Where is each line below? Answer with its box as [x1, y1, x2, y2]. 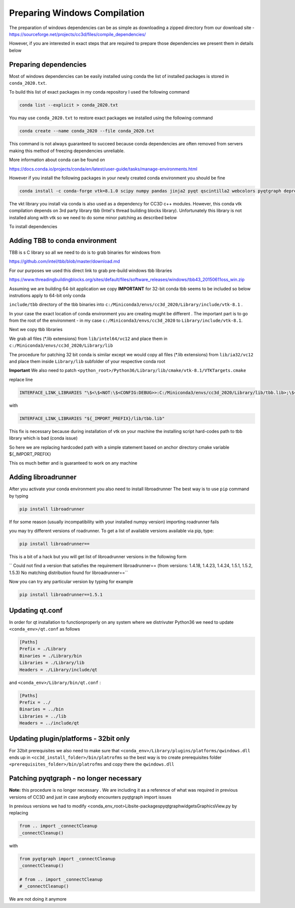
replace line [9, 376, 33, 382]
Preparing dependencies [9, 60, 87, 68]
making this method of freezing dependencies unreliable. [9, 148, 125, 154]
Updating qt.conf [9, 606, 63, 614]
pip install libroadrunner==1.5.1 [19, 592, 103, 598]
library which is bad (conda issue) [9, 435, 78, 441]
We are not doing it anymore [9, 896, 67, 902]
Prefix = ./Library [19, 646, 66, 652]
